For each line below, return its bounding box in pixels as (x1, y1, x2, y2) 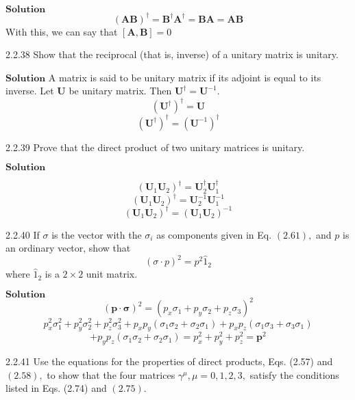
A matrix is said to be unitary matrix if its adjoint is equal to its (48, 70, 321, 84)
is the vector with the (51, 227, 142, 241)
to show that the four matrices (47, 367, 175, 382)
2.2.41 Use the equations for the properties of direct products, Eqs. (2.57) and (5, 354, 333, 369)
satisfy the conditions (249, 367, 339, 382)
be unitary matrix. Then (69, 83, 172, 98)
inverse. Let (5, 83, 54, 98)
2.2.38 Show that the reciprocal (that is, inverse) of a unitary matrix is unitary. (5, 47, 339, 62)
